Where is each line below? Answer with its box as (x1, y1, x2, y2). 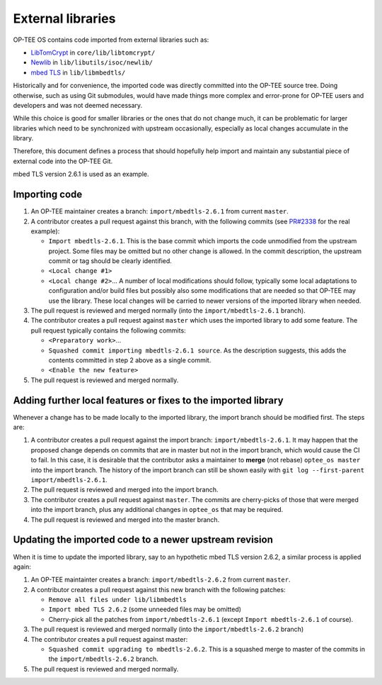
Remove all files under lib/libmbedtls (48, 596, 187, 604)
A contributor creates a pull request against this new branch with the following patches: (30, 585, 286, 594)
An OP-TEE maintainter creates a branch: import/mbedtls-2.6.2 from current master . (30, 575, 291, 584)
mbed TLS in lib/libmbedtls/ (30, 68, 126, 77)
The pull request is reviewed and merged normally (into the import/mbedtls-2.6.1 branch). (30, 306, 306, 315)
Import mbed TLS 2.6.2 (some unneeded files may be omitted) (48, 605, 242, 613)
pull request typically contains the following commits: (30, 326, 187, 335)
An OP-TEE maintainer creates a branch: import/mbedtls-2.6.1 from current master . (30, 207, 289, 216)
